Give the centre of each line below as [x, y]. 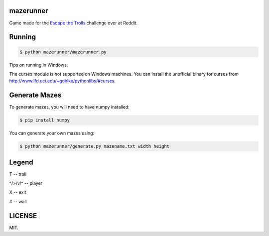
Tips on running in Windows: [39, 65]
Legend [21, 162]
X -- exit [18, 192]
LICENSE [23, 216]
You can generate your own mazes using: [52, 133]
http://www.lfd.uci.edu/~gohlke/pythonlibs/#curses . [63, 81]
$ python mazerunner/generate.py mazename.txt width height [95, 146]
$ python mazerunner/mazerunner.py [63, 52]
